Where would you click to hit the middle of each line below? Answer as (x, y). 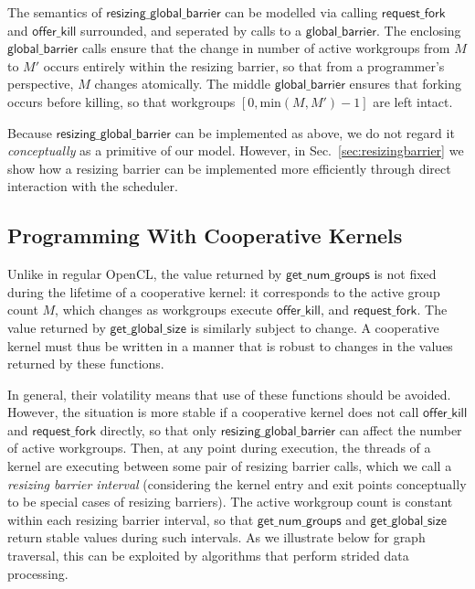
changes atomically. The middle (182, 84)
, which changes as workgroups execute (164, 310)
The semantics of (55, 12)
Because (30, 132)
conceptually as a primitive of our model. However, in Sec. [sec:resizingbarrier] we (236, 150)
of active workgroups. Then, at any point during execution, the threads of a (219, 448)
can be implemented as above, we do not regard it (315, 132)
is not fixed (405, 274)
